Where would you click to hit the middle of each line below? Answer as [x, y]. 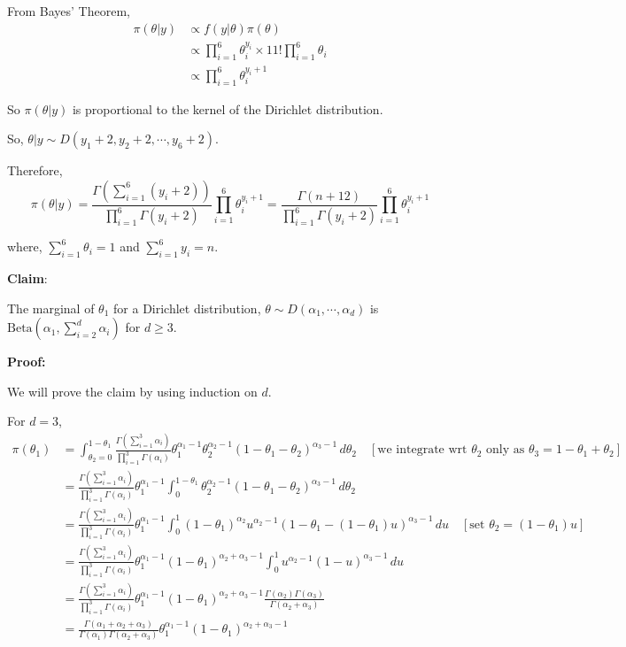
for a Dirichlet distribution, [187, 308]
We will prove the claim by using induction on [132, 391]
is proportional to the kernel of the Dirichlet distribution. [228, 108]
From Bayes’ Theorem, [69, 11]
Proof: [27, 362]
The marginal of [51, 308]
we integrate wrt [422, 450]
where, [25, 246]
